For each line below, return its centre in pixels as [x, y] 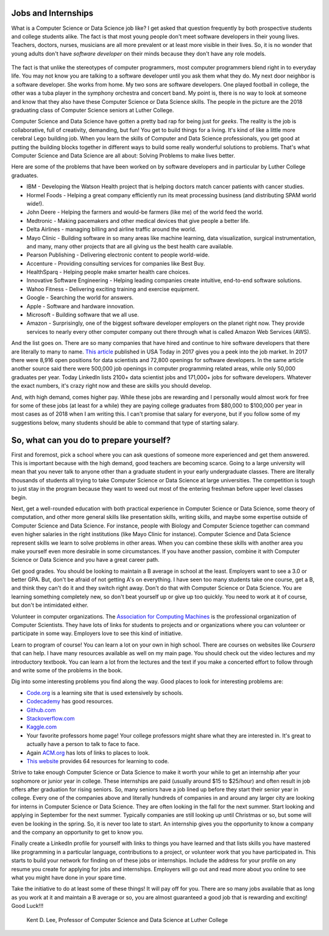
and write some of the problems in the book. [67, 670]
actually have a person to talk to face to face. [83, 744]
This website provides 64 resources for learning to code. [98, 761]
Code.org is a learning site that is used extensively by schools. [105, 692]
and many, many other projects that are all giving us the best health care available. [130, 246]
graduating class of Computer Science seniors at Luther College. [93, 111]
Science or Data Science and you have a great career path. [85, 560]
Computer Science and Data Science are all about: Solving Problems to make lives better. [123, 155]
